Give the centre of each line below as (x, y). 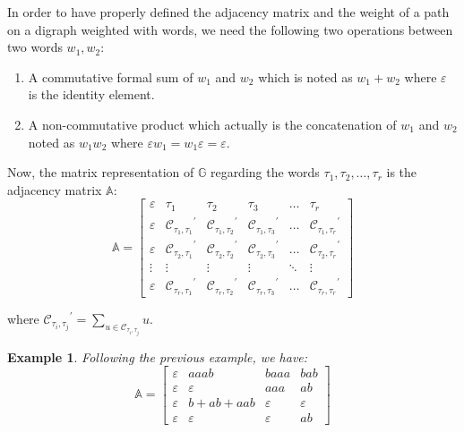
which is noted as (305, 76)
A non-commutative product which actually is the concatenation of (212, 124)
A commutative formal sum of (111, 76)
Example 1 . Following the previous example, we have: (158, 356)
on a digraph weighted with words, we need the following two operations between (230, 29)
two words (35, 47)
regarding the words (265, 172)
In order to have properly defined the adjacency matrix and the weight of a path (228, 12)
